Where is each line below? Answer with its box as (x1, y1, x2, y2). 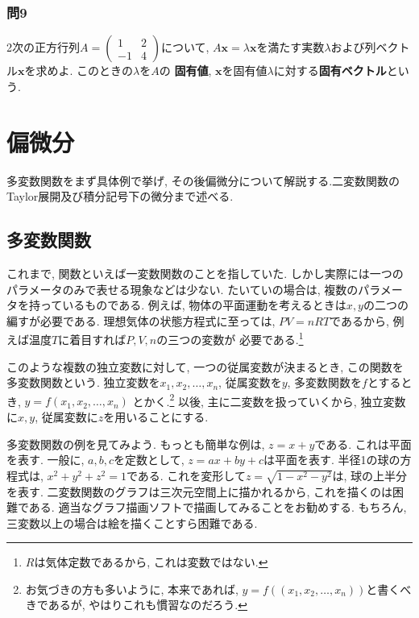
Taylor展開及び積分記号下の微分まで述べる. (6, 188, 234, 205)
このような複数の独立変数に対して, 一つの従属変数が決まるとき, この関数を (6, 358, 404, 375)
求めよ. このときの (35, 62, 134, 79)
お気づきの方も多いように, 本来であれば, (25, 580, 239, 597)
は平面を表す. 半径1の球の (263, 451, 400, 468)
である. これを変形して (126, 467, 246, 483)
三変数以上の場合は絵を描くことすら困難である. (6, 514, 258, 531)
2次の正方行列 (6, 39, 80, 56)
